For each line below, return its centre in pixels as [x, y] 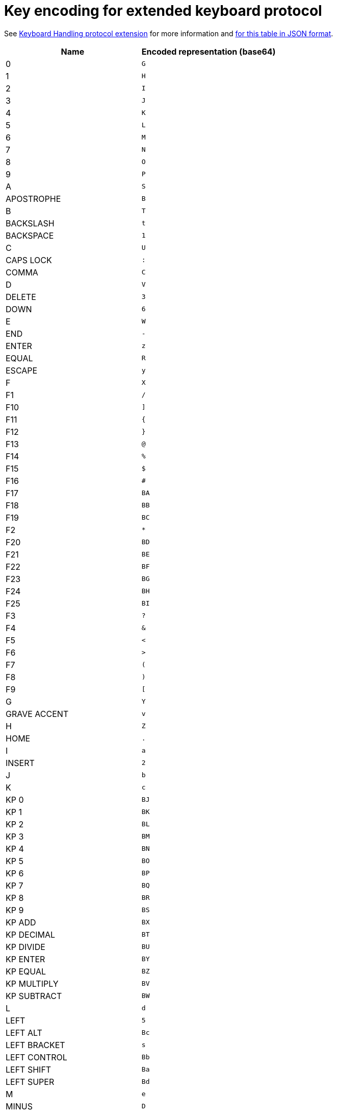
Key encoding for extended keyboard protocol [163, 11]
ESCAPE [22, 370]
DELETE [21, 297]
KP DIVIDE [25, 947]
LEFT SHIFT [29, 1069]
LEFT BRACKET [35, 1045]
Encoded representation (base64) [209, 51]
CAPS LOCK [29, 260]
